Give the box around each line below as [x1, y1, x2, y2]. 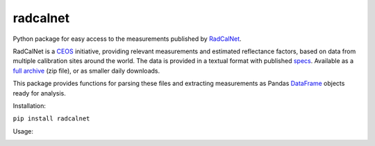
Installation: [12, 101, 47, 110]
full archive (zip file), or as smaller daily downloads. [12, 66, 160, 75]
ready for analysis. [12, 89, 66, 97]
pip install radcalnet [12, 115, 90, 122]
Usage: [12, 127, 34, 135]
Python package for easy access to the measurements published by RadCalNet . [12, 35, 242, 43]
